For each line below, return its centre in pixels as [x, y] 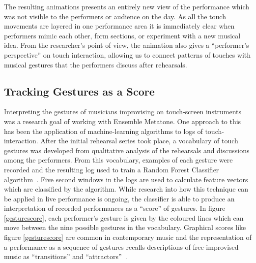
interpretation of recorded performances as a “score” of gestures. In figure [115, 208]
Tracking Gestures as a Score [79, 91]
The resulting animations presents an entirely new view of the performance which [127, 6]
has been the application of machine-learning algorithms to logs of [103, 131]
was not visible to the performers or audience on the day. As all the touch [115, 16]
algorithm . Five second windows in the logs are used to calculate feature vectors [126, 179]
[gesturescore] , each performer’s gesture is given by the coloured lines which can [124, 217]
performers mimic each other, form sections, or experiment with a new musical [122, 35]
